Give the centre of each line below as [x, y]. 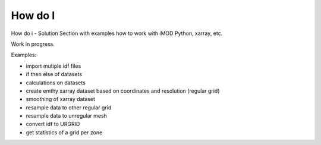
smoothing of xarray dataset [60, 99]
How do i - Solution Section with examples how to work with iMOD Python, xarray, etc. [117, 33]
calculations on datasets [56, 83]
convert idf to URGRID [53, 124]
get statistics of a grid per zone [64, 132]
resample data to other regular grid [69, 108]
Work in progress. [33, 44]
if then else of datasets [54, 74]
